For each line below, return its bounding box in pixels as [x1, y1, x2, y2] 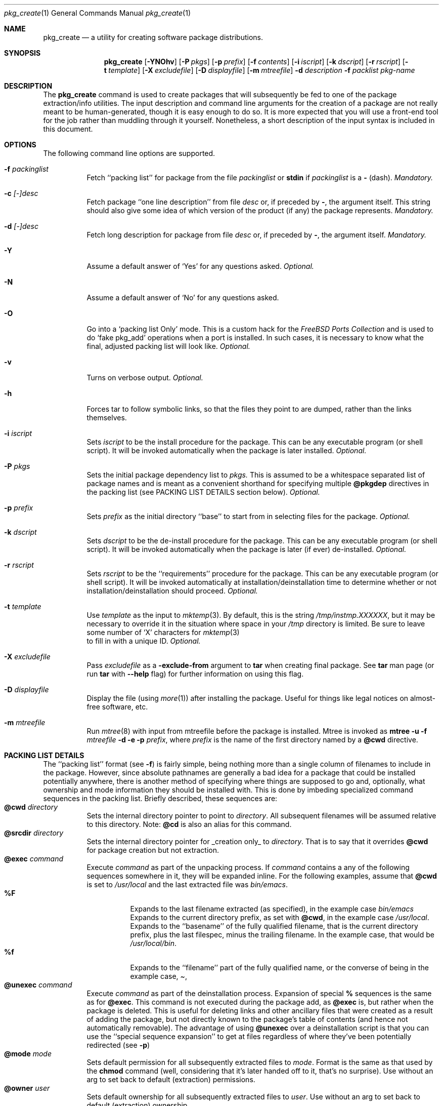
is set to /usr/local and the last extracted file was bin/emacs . [86, 880, 288, 889]
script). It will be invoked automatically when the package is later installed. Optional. [86, 446, 367, 455]
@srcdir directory [4, 828, 64, 837]
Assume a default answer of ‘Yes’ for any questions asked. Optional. [86, 262, 314, 270]
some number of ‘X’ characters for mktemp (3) [86, 628, 240, 637]
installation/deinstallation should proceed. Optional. [86, 586, 258, 595]
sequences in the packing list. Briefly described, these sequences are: [43, 794, 278, 803]
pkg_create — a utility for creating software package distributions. [43, 33, 263, 42]
